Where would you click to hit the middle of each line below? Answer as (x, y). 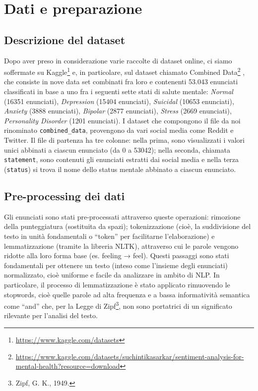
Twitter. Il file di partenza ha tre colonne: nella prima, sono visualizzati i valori (124, 140)
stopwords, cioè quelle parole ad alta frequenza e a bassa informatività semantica (127, 294)
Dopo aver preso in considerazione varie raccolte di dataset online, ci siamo (118, 60)
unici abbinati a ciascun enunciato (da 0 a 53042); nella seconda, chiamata (117, 149)
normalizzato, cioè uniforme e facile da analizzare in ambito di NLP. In (112, 275)
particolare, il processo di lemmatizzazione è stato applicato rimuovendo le (117, 284)
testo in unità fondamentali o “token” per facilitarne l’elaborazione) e (109, 236)
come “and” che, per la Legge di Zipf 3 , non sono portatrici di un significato (118, 305)
